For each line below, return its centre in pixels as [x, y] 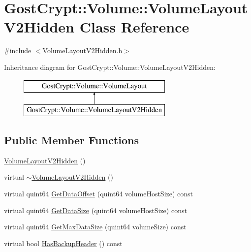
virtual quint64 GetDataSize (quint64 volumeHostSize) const [95, 210]
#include [18, 50]
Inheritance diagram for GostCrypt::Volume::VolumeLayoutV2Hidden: [110, 67]
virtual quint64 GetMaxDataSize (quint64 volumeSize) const [95, 227]
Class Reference [134, 27]
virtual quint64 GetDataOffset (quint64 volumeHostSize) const [99, 194]
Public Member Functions [71, 140]
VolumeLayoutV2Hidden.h [82, 50]
